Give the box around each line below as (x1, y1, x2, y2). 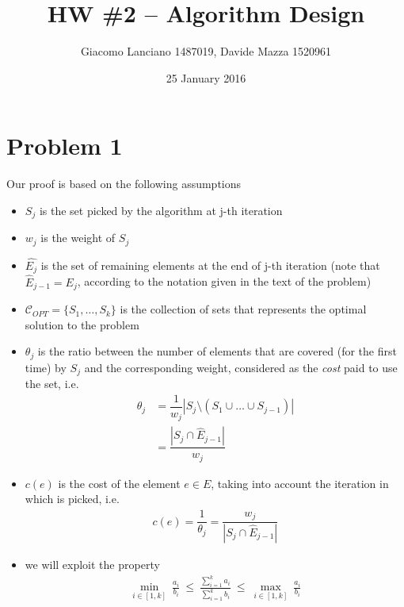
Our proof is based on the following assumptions (6, 175, 242, 192)
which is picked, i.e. (25, 490, 120, 507)
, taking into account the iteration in (211, 474, 389, 491)
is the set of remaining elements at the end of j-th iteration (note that (40, 256, 380, 273)
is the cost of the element (58, 474, 181, 491)
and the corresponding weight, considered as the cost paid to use (84, 359, 398, 375)
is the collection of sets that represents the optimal (120, 301, 367, 317)
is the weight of (40, 229, 116, 246)
